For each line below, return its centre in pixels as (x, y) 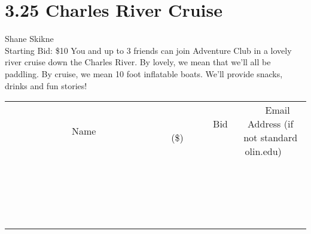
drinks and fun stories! (46, 85)
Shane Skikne (29, 39)
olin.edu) (263, 151)
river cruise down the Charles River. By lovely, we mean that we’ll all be (138, 62)
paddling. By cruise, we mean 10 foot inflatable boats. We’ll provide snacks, (144, 73)
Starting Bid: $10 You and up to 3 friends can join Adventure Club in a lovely (148, 50)
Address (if (271, 124)
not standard (271, 138)
